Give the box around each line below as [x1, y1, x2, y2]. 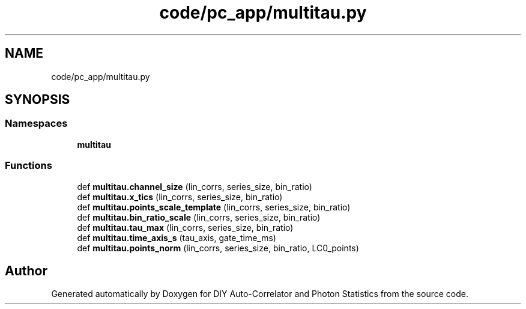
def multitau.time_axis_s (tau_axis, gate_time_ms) [77, 232, 276, 243]
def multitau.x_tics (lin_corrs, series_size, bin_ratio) [77, 191, 283, 202]
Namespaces [5, 117, 68, 130]
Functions [5, 159, 52, 172]
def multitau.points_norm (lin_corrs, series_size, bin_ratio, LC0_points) [77, 242, 359, 253]
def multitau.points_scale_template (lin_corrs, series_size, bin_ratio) [77, 201, 351, 212]
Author [5, 263, 47, 278]
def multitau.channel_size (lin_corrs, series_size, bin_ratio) [77, 181, 312, 192]
